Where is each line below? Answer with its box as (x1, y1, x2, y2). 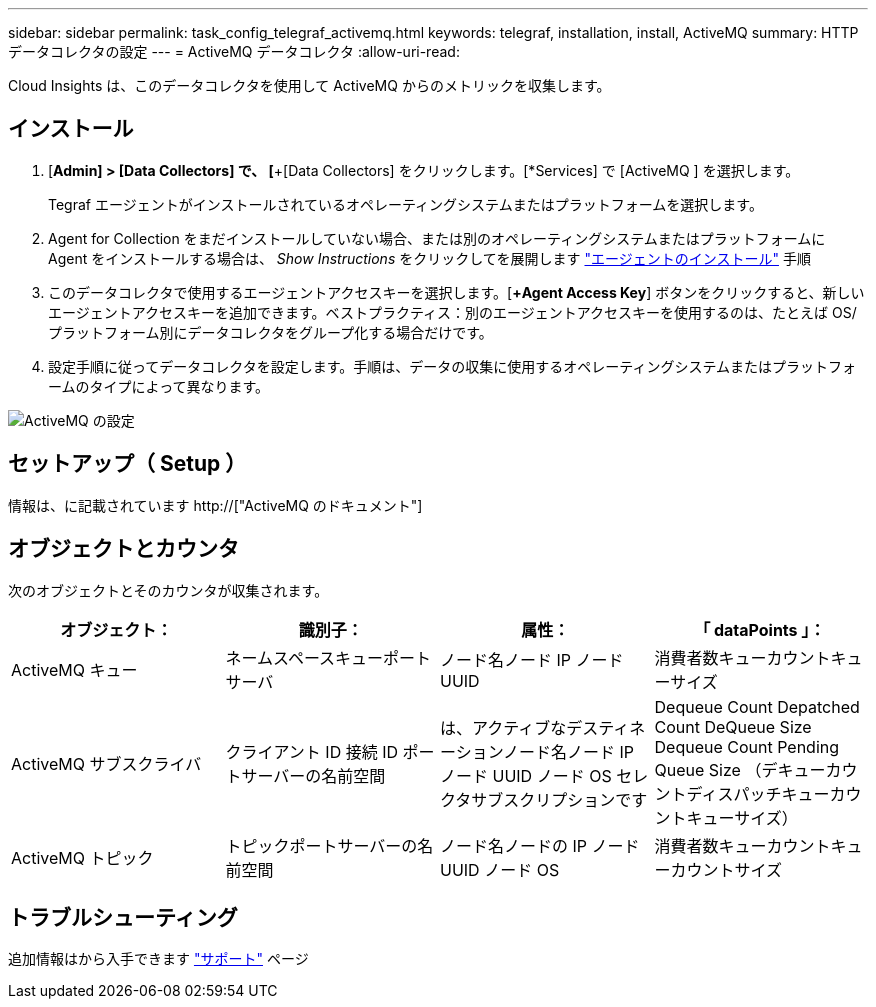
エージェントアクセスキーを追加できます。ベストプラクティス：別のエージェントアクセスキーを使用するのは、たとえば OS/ (48, 303, 857, 321)
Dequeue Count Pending (654, 736, 840, 757)
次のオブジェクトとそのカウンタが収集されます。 (8, 581, 329, 599)
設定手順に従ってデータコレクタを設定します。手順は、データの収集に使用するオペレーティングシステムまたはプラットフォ (48, 357, 857, 375)
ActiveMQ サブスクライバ (11, 753, 202, 774)
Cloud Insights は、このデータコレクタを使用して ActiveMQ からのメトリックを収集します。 (8, 77, 611, 94)
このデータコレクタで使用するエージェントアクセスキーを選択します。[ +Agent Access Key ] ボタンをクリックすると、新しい (48, 283, 865, 301)
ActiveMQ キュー (11, 659, 138, 680)
